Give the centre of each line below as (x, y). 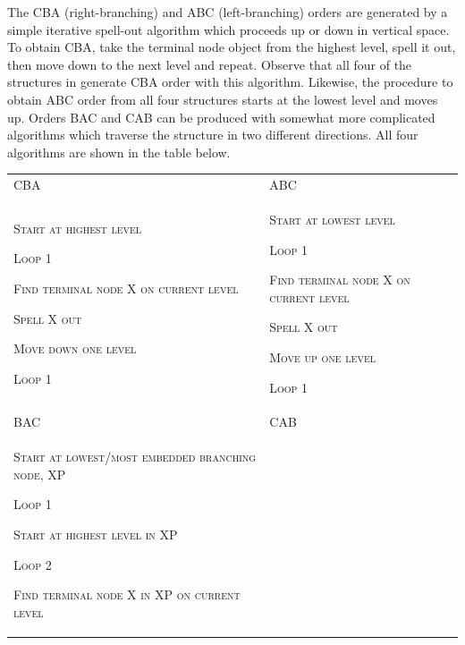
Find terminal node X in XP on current (127, 594)
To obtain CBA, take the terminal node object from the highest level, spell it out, (232, 47)
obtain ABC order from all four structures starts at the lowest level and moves (223, 99)
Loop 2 (33, 564)
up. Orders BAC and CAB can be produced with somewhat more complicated (221, 117)
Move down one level (75, 348)
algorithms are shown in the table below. (119, 152)
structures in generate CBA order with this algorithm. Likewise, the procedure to (230, 82)
